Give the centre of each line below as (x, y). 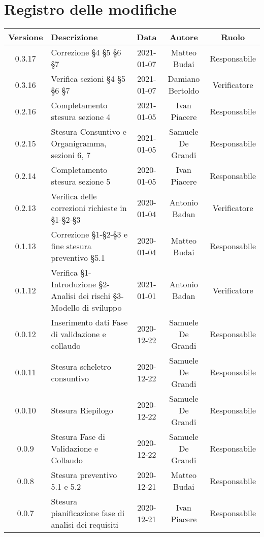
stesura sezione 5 (81, 182)
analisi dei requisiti (85, 525)
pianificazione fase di (88, 513)
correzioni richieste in (89, 208)
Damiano (184, 79)
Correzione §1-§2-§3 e (89, 234)
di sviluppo (102, 308)
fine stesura (71, 246)
